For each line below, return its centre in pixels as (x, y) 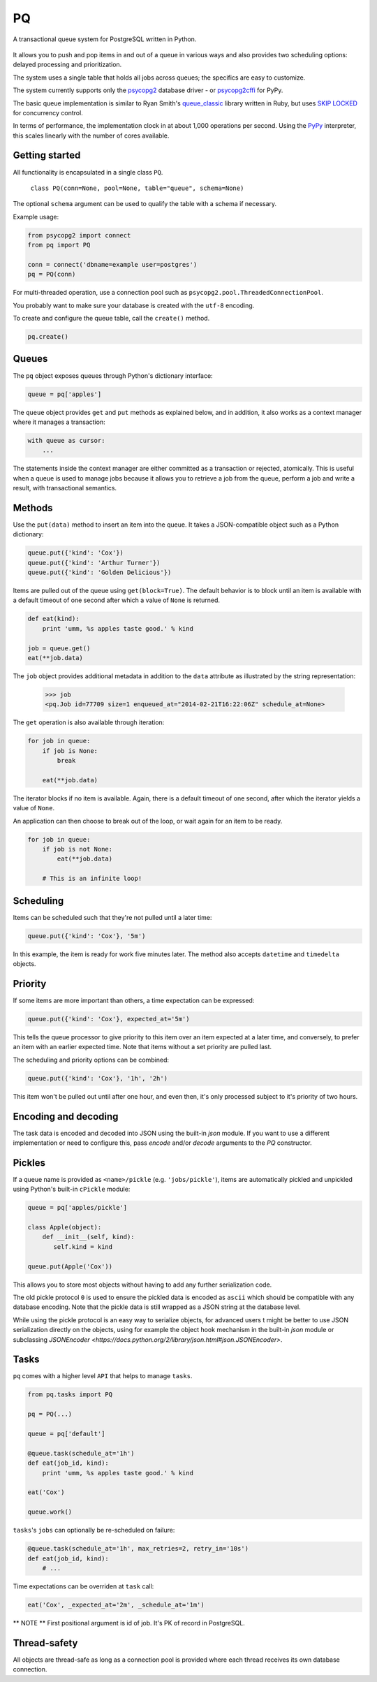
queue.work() (50, 1512)
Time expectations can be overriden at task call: (83, 1586)
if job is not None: (77, 849)
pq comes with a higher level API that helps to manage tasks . (103, 1376)
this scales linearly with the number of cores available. (91, 136)
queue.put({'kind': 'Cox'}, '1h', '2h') (97, 1078)
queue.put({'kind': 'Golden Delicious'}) (99, 572)
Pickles (29, 1163)
